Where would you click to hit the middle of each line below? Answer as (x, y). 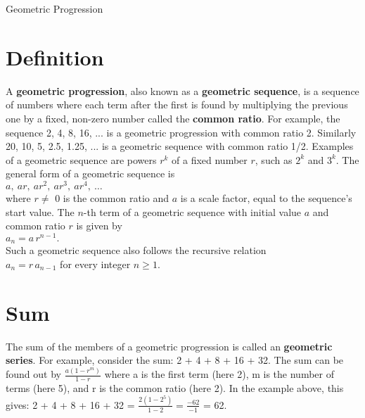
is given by (99, 226)
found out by (33, 374)
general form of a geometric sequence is (90, 173)
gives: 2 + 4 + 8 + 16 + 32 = (70, 404)
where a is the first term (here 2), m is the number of (219, 374)
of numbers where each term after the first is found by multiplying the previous (177, 104)
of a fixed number (210, 159)
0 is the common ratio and (112, 197)
